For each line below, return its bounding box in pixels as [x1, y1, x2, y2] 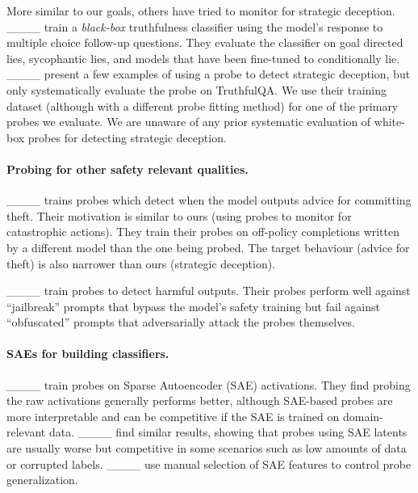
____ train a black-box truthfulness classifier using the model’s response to [6, 18, 383, 35]
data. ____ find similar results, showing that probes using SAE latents [48, 423, 408, 440]
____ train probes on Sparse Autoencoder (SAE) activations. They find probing [6, 376, 411, 393]
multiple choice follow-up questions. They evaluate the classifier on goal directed [6, 34, 403, 51]
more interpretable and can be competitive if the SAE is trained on [6, 407, 340, 424]
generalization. [6, 471, 78, 488]
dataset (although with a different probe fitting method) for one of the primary [6, 97, 399, 114]
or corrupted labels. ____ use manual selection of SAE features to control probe [6, 455, 412, 472]
